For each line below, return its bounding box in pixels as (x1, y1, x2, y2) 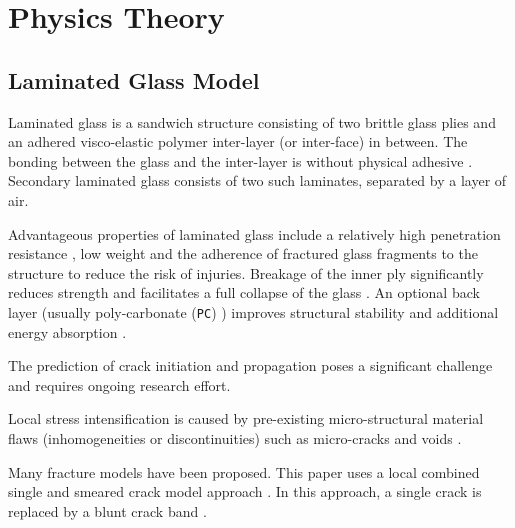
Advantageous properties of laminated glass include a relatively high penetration (8, 223, 501, 244)
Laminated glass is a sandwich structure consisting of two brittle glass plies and (8, 111, 496, 132)
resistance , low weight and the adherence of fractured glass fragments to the (8, 243, 478, 264)
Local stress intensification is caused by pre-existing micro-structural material (8, 408, 484, 429)
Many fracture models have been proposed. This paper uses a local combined (8, 461, 480, 482)
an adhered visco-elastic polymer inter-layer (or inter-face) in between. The (8, 131, 468, 152)
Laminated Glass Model (8, 64, 260, 95)
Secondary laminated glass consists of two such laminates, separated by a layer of (8, 170, 507, 191)
